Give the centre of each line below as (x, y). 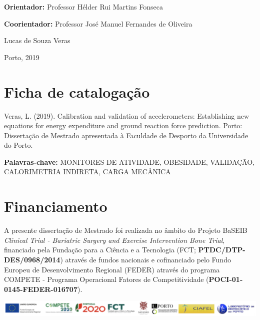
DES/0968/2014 (32, 259)
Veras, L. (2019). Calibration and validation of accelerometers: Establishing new (127, 115)
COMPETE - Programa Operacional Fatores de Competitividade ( (106, 279)
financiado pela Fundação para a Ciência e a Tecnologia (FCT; (100, 250)
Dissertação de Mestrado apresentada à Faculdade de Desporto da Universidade (126, 135)
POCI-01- (226, 279)
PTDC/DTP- (222, 250)
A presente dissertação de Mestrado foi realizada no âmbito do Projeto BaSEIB (126, 230)
